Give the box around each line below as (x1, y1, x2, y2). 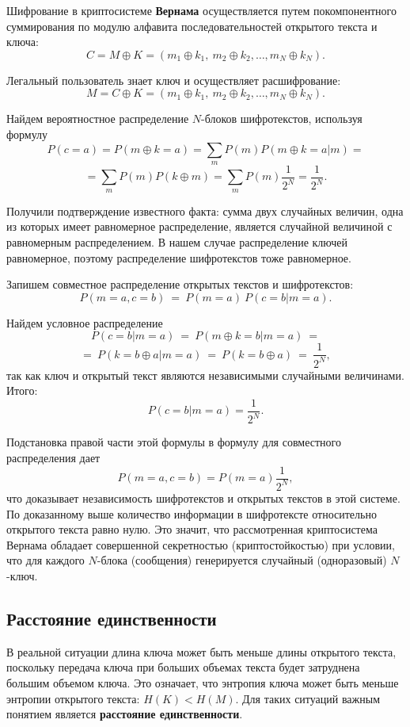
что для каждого (6, 552, 85, 568)
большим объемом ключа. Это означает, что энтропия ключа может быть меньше (6, 674, 399, 691)
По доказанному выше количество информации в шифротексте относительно (6, 505, 377, 522)
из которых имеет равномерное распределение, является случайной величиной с (6, 218, 393, 235)
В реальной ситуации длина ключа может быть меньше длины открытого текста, (6, 643, 397, 660)
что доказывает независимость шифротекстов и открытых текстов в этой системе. (6, 489, 401, 506)
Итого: (6, 382, 38, 399)
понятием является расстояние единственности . (6, 706, 243, 722)
